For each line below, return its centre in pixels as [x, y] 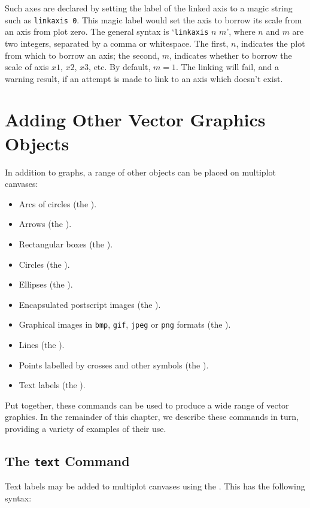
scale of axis [27, 67]
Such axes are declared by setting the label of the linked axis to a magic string [149, 8]
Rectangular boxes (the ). [66, 244]
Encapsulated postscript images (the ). [90, 304]
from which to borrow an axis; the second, [82, 55]
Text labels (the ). [52, 385]
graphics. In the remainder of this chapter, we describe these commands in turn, [152, 417]
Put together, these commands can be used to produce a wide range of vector [147, 405]
